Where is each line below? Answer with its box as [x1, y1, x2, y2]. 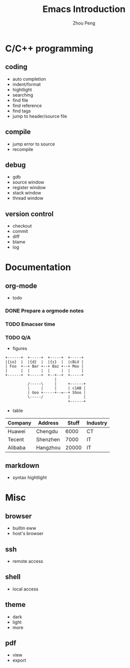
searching [12, 91, 33, 98]
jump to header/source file [12, 113, 67, 119]
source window [12, 179, 44, 185]
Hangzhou [36, 444, 61, 451]
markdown [5, 461, 39, 469]
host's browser [12, 530, 43, 536]
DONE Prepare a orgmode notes [5, 307, 84, 314]
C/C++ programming [5, 42, 93, 54]
